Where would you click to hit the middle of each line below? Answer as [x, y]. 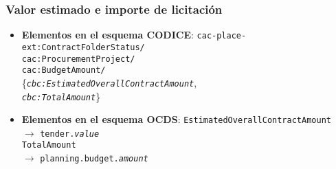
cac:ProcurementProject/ [78, 59]
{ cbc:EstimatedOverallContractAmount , [109, 82]
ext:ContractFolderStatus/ [83, 47]
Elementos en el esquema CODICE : [108, 35]
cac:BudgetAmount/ [64, 70]
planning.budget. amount [94, 159]
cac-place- [222, 36]
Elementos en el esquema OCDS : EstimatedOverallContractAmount [176, 119]
